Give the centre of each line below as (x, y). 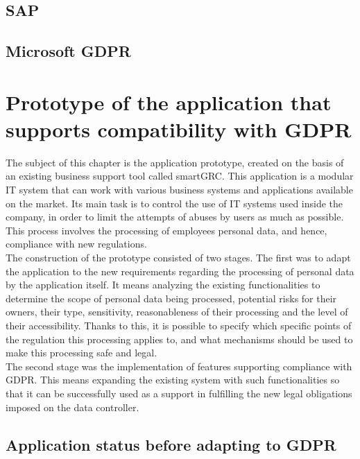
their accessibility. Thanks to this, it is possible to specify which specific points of (179, 325)
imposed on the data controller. (72, 407)
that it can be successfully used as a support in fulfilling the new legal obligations (179, 393)
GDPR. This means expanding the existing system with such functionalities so (173, 380)
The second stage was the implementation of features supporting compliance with (179, 366)
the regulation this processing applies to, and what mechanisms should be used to (179, 339)
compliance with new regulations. (76, 244)
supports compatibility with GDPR (179, 129)
